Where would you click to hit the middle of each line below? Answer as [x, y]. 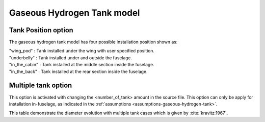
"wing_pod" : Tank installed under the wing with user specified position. [82, 51]
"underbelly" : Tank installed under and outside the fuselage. [70, 58]
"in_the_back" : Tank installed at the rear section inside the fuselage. [78, 72]
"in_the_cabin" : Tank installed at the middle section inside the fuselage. [82, 65]
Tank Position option [41, 30]
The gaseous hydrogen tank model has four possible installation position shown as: [93, 42]
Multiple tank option [40, 85]
